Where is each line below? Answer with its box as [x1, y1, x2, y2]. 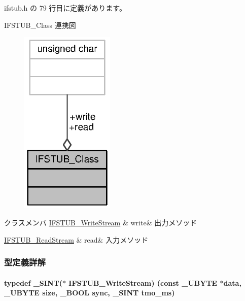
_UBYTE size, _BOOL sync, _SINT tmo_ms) [4, 287, 175, 298]
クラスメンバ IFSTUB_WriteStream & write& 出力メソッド [4, 217, 197, 228]
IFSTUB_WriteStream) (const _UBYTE [68, 277, 218, 288]
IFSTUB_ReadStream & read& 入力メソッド [4, 234, 149, 245]
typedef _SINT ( [4, 277, 62, 288]
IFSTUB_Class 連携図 [4, 19, 76, 30]
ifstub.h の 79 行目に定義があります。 [4, 3, 126, 13]
